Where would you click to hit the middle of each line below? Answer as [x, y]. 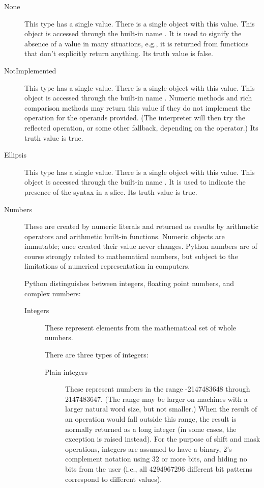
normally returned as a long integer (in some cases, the [151, 429]
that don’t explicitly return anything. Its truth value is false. [119, 53]
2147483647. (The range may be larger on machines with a [156, 399]
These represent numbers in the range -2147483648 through [158, 389]
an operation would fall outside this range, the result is [151, 419]
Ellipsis [15, 155]
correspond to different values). [114, 479]
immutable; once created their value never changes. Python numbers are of [141, 246]
